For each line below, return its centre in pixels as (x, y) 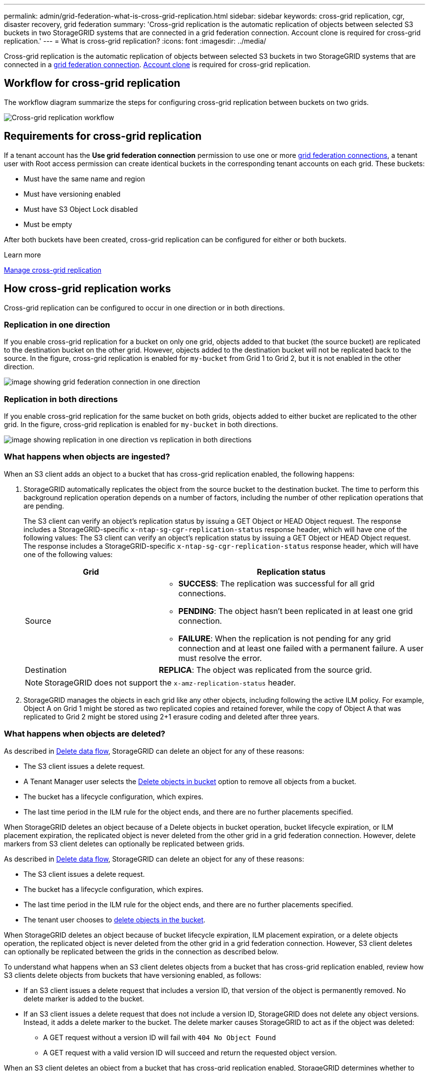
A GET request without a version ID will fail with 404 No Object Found (160, 1037)
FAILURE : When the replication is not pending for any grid (285, 638)
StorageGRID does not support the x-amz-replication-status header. (170, 682)
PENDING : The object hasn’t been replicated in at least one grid (296, 611)
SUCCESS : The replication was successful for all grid (276, 583)
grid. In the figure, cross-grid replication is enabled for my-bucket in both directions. (141, 425)
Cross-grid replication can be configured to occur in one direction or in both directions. (144, 307)
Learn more (23, 255)
